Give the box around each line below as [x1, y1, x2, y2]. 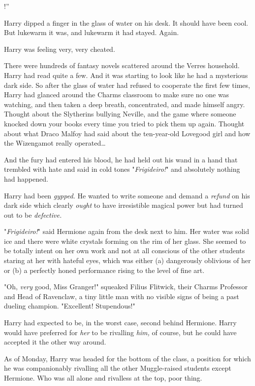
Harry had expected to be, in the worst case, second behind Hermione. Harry [4, 317, 237, 328]
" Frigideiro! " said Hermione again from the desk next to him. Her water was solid [4, 226, 249, 236]
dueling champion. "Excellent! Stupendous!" [4, 301, 135, 311]
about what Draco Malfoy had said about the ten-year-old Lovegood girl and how [4, 128, 251, 138]
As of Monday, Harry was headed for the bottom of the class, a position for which [4, 353, 251, 363]
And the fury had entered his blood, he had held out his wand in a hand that [4, 154, 238, 164]
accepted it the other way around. [4, 337, 106, 347]
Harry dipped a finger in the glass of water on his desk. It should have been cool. [4, 17, 248, 28]
